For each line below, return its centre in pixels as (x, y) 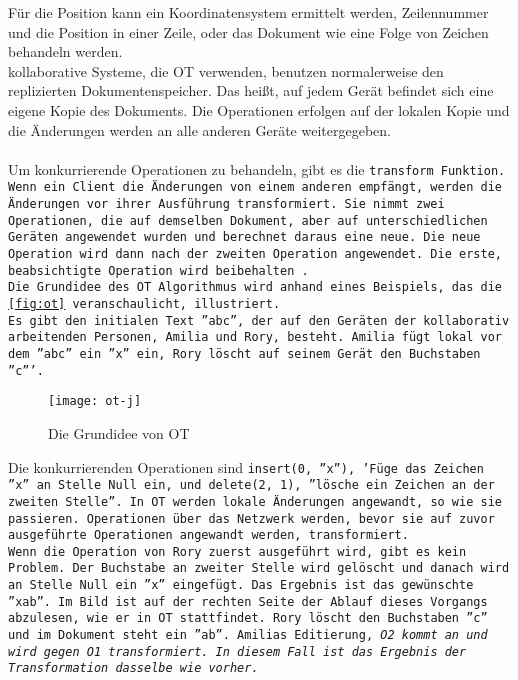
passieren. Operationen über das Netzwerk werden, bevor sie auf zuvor (251, 518)
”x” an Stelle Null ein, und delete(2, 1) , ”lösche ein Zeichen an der (251, 485)
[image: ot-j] (95, 401)
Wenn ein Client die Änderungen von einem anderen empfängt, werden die (255, 187)
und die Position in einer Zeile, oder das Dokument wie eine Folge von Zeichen (248, 31)
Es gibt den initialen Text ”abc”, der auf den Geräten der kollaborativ (259, 320)
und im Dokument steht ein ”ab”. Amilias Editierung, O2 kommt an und (248, 635)
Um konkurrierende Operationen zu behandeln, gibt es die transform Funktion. (257, 168)
